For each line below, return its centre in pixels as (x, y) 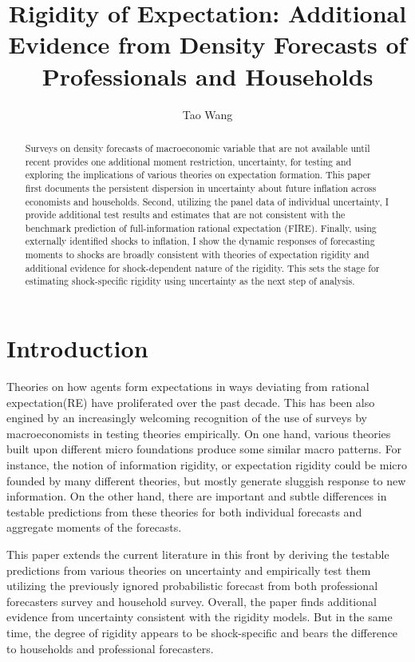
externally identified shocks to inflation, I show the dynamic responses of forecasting (200, 241)
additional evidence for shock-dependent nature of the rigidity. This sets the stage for (202, 267)
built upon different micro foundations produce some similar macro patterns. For (204, 449)
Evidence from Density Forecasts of (207, 44)
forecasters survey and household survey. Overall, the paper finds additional (192, 601)
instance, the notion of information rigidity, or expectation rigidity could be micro (207, 465)
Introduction (77, 348)
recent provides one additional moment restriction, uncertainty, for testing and (188, 161)
